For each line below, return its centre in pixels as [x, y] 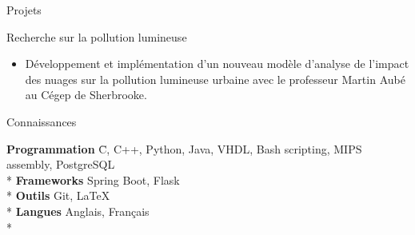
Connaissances [42, 121]
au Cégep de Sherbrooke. [86, 95]
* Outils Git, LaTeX [58, 195]
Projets [24, 10]
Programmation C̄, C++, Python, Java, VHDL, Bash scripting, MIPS [184, 148]
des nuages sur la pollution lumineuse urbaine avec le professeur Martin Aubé [215, 79]
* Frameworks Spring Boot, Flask [93, 179]
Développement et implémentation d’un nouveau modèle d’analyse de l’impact [217, 64]
